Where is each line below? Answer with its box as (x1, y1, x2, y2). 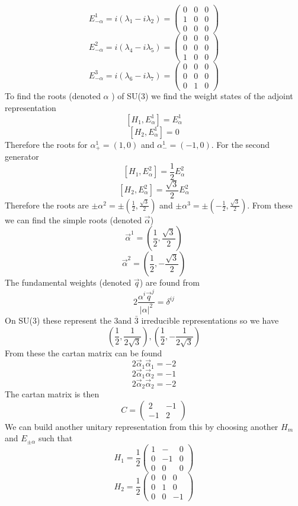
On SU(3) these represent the (5, 314, 111, 326)
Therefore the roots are (5, 198, 89, 211)
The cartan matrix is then (5, 388, 100, 400)
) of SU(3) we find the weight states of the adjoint (111, 90, 293, 102)
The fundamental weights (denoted (5, 276, 132, 289)
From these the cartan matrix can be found (5, 346, 162, 359)
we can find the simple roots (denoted (5, 213, 142, 226)
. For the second (211, 138, 270, 150)
